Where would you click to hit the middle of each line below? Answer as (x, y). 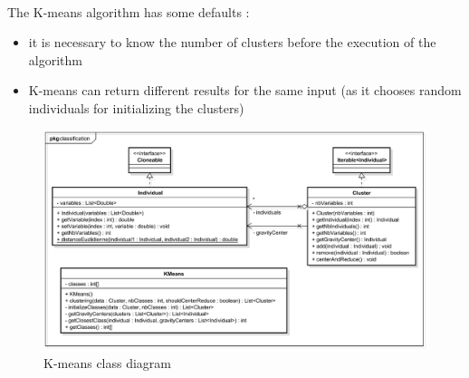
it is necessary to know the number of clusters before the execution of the (232, 42)
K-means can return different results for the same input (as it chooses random (245, 90)
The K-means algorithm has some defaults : (129, 11)
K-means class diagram (108, 362)
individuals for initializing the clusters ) (136, 107)
